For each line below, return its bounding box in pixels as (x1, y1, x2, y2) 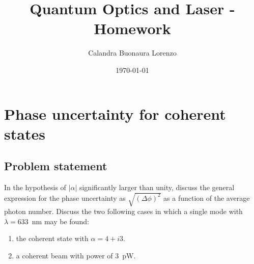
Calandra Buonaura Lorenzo (88, 47, 177, 58)
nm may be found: (32, 216, 89, 226)
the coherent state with (16, 233, 89, 244)
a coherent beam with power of (16, 250, 113, 260)
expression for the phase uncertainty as (4, 192, 126, 203)
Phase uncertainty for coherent (4, 103, 226, 124)
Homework (94, 18, 171, 39)
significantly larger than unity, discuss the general (79, 182, 235, 193)
